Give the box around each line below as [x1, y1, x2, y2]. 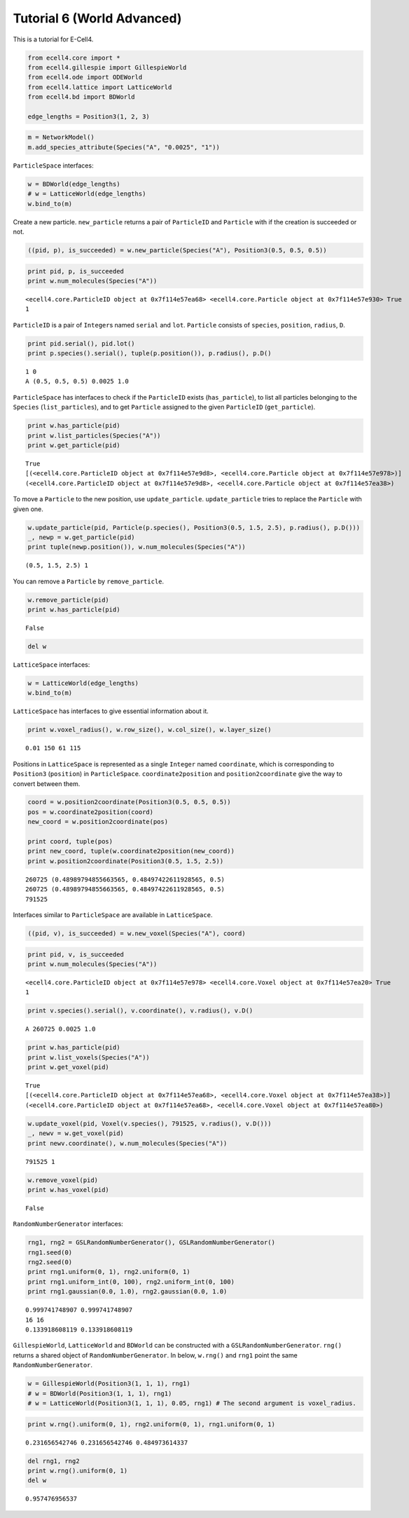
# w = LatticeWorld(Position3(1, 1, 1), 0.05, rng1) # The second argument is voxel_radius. [27, 1399, 356, 1407]
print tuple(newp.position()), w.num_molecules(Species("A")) [27, 543, 246, 551]
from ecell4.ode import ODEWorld [27, 74, 143, 81]
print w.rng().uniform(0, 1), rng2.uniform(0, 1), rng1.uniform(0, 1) [27, 1420, 276, 1428]
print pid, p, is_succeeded [27, 267, 124, 275]
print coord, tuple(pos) [27, 838, 113, 846]
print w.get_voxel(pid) [27, 1063, 110, 1071]
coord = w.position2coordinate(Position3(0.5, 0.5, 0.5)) [27, 798, 231, 806]
